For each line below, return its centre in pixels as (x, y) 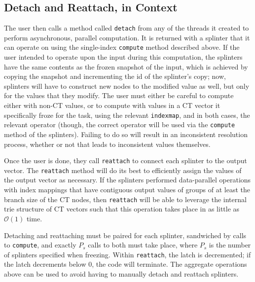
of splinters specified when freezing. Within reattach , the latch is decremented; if (127, 254)
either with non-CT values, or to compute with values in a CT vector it (112, 105)
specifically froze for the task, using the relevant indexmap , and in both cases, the (127, 115)
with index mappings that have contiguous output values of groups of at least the (127, 190)
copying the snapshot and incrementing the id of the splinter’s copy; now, (115, 76)
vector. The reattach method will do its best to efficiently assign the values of (123, 170)
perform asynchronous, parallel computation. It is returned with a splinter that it (127, 37)
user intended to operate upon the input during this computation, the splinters (123, 57)
